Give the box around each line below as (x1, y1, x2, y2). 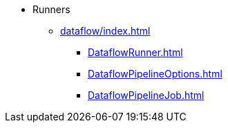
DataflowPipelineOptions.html (88, 68, 222, 80)
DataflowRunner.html (88, 46, 183, 58)
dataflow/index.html (60, 25, 151, 37)
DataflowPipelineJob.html (88, 89, 205, 101)
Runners (32, 3, 70, 15)
